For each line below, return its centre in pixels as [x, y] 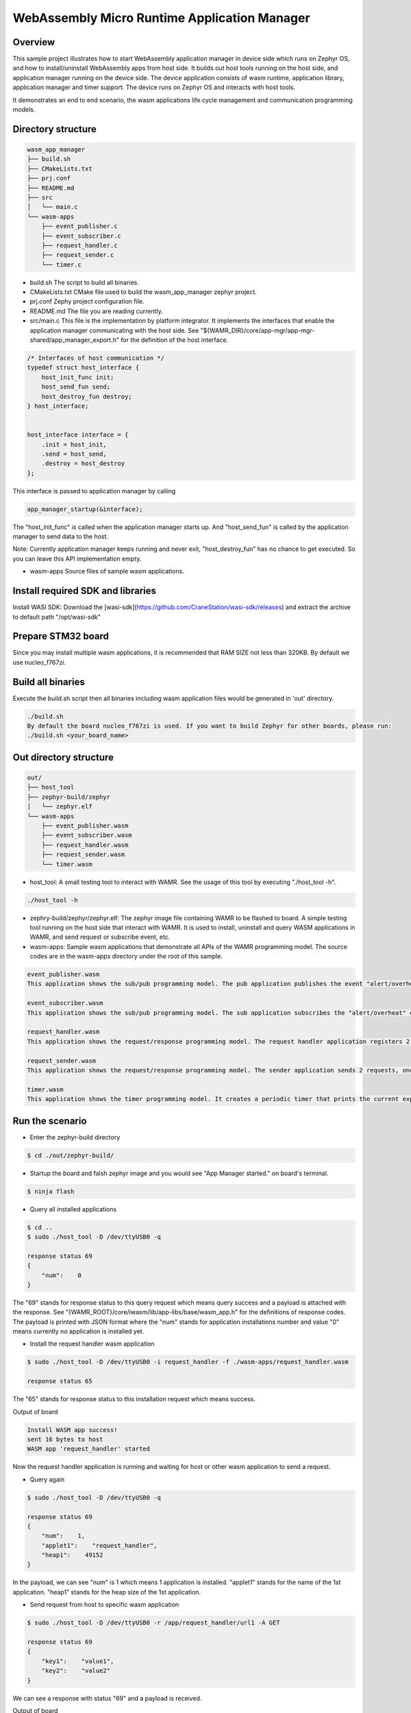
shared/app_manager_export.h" [75, 340]
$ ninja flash [51, 1191]
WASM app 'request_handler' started [89, 1449]
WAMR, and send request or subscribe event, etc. [100, 937]
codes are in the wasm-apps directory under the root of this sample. [126, 957]
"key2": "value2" [76, 1671]
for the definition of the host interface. [175, 340]
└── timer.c [62, 264]
